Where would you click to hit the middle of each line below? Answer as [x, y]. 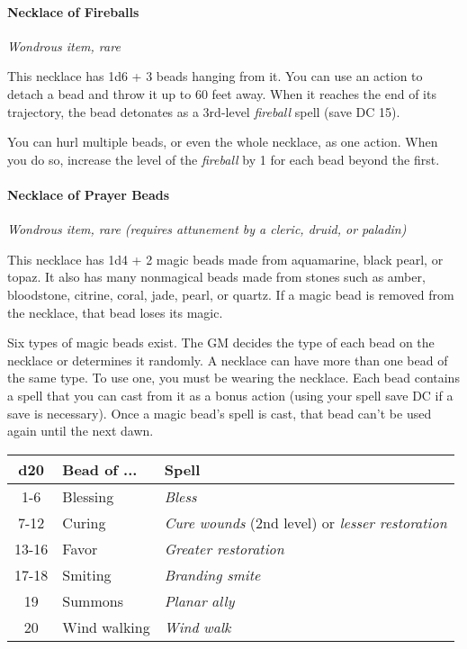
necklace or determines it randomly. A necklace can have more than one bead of [228, 360]
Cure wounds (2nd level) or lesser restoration [305, 522]
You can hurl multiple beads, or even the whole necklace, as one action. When [223, 142]
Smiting [87, 574]
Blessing [88, 496]
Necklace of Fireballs [73, 11]
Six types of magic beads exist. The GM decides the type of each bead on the [221, 343]
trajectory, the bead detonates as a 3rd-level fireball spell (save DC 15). [204, 111]
